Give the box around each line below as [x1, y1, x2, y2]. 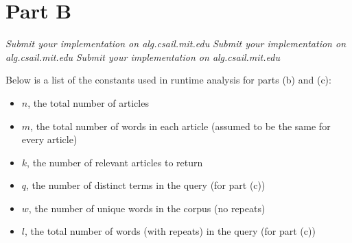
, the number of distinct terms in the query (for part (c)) [26, 178, 266, 192]
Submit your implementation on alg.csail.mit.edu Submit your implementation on [5, 36, 347, 51]
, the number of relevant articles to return [27, 155, 203, 169]
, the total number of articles [27, 95, 149, 110]
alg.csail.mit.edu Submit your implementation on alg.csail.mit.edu [5, 49, 280, 64]
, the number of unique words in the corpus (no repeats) [28, 201, 266, 215]
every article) [21, 132, 78, 146]
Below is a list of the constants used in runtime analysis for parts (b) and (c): [5, 73, 331, 87]
